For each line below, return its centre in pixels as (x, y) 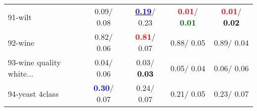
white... (21, 73)
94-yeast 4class (33, 93)
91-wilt (20, 17)
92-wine (21, 42)
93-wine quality (35, 62)
